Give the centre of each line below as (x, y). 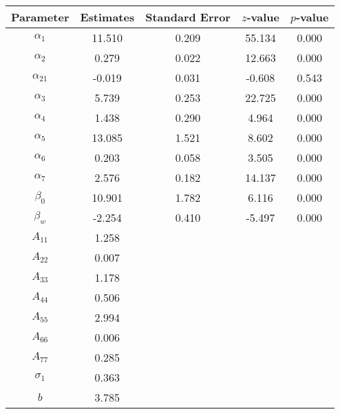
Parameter (40, 17)
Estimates (107, 17)
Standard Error (188, 17)
